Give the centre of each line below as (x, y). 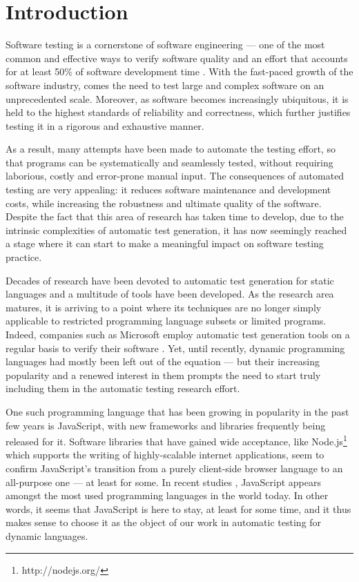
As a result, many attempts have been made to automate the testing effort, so (171, 149)
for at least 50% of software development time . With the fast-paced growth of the (179, 71)
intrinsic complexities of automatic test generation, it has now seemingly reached (176, 230)
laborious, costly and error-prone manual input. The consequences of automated (175, 176)
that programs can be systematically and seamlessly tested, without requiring (169, 162)
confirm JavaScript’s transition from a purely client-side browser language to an (174, 468)
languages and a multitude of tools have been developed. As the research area (170, 294)
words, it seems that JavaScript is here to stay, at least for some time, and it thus (178, 508)
